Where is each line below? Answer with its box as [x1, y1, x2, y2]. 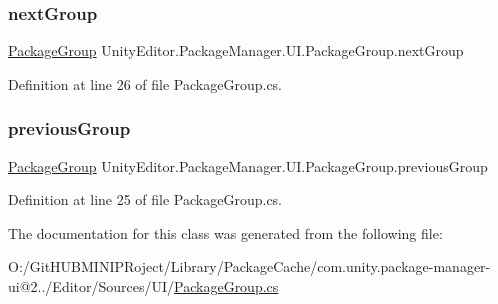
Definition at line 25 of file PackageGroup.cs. [8, 189, 283, 210]
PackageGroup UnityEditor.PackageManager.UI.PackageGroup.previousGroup [8, 155, 488, 176]
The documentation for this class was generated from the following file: [8, 222, 443, 243]
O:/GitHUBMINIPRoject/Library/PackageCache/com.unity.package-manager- [8, 256, 491, 277]
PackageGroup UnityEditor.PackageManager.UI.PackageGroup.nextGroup [8, 40, 464, 61]
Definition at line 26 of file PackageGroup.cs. [8, 73, 283, 94]
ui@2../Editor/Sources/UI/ [8, 276, 175, 296]
